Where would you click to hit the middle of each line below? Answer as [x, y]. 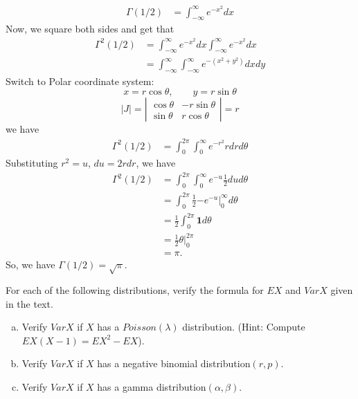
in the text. [29, 303]
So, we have [30, 265]
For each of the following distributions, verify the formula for [135, 290]
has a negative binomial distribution [174, 363]
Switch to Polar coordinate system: [80, 81]
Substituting [32, 163]
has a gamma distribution [152, 387]
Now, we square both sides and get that [90, 29]
